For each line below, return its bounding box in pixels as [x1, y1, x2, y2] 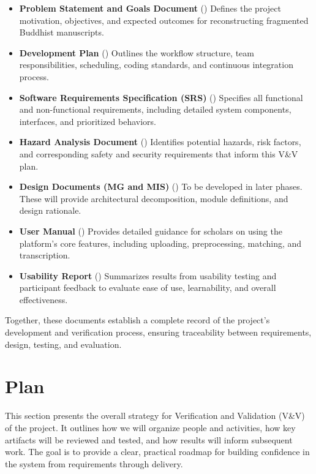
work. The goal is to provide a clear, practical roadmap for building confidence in [5, 445, 310, 458]
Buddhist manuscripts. [19, 26, 104, 39]
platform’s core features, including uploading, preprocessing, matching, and [19, 236, 302, 249]
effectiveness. [19, 293, 68, 306]
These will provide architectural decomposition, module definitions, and [19, 192, 288, 205]
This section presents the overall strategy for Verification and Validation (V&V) [5, 409, 305, 422]
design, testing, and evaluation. [5, 337, 122, 350]
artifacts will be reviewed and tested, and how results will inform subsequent [5, 433, 293, 446]
